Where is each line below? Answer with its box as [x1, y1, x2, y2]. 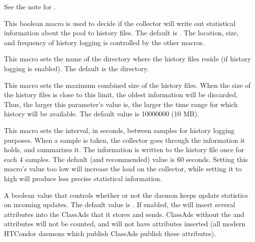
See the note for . [4, 1, 56, 11]
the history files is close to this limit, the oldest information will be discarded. [4, 89, 238, 100]
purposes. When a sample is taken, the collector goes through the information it [4, 134, 245, 145]
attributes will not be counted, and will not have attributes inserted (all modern [4, 218, 246, 229]
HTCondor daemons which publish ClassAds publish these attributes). [4, 228, 216, 238]
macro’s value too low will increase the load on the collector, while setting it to [4, 163, 242, 174]
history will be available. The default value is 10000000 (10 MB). [4, 108, 199, 119]
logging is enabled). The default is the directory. [4, 63, 149, 73]
